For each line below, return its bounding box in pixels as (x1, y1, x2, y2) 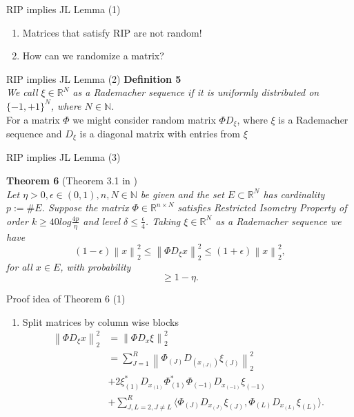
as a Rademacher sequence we (215, 213, 342, 228)
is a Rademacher (278, 112, 348, 126)
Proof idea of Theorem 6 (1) (6, 291, 126, 306)
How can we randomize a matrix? (22, 48, 164, 63)
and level (83, 213, 121, 228)
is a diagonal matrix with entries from (79, 126, 241, 141)
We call (6, 85, 38, 99)
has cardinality (263, 186, 325, 201)
